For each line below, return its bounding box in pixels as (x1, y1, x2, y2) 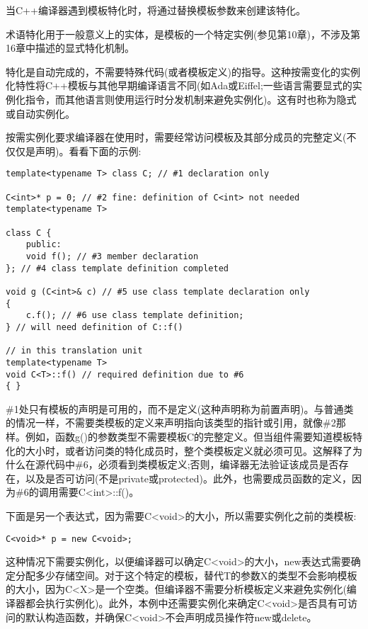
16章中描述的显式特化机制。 (6, 40, 134, 55)
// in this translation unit (6, 346, 143, 356)
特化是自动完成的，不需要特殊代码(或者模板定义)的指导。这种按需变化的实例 (6, 64, 360, 79)
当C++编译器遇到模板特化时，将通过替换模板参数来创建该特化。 (6, 3, 306, 17)
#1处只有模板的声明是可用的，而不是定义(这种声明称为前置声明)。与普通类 (6, 401, 354, 416)
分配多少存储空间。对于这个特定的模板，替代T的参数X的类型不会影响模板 (15, 567, 357, 582)
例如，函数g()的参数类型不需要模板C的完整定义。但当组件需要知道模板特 (25, 429, 362, 443)
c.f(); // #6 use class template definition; (25, 310, 244, 321)
